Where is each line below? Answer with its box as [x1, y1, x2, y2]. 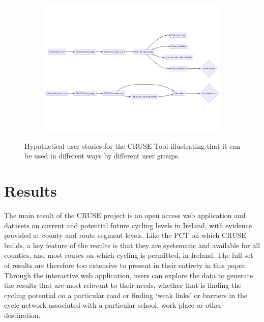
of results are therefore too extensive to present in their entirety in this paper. [4, 260, 247, 271]
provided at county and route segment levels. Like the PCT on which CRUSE [4, 230, 246, 240]
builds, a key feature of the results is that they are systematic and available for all [4, 239, 260, 250]
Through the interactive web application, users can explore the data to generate [4, 270, 253, 280]
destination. [4, 310, 41, 320]
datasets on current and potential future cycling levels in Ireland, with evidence [4, 220, 252, 230]
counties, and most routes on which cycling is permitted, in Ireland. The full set [4, 250, 253, 260]
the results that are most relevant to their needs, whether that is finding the [4, 280, 242, 290]
